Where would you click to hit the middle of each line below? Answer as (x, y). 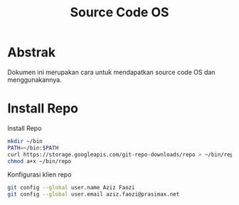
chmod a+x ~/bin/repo (39, 161)
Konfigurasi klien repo (39, 174)
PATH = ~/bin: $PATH (33, 148)
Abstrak (32, 52)
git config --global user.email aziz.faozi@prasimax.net (94, 194)
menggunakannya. (34, 80)
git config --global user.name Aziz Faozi (71, 188)
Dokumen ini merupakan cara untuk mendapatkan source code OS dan (111, 72)
